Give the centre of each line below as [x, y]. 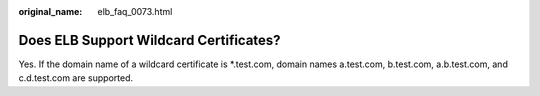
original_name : [50, 11]
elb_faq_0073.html [135, 11]
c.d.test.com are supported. [76, 78]
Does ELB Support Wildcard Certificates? [149, 40]
